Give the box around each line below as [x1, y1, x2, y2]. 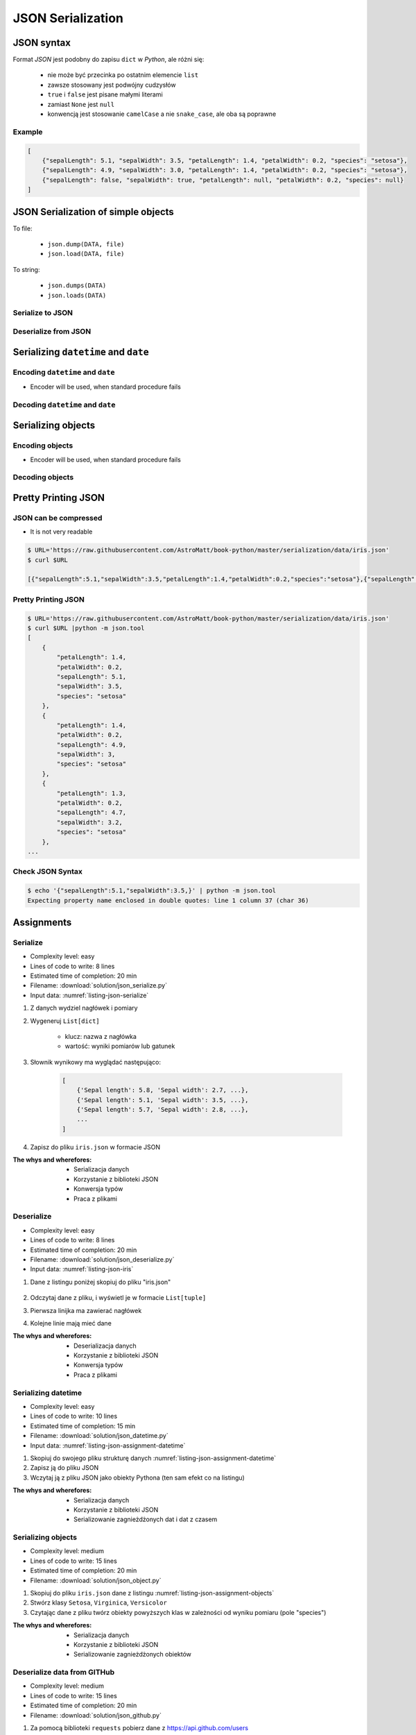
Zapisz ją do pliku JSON [30, 1464, 99, 1472]
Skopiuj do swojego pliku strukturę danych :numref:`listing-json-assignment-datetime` [30, 1454, 277, 1462]
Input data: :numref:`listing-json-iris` [30, 1265, 134, 1273]
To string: [12, 265, 40, 273]
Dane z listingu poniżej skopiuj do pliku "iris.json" [30, 1278, 171, 1286]
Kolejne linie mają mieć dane [30, 1319, 112, 1327]
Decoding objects [12, 473, 74, 482]
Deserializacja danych [73, 1342, 137, 1350]
